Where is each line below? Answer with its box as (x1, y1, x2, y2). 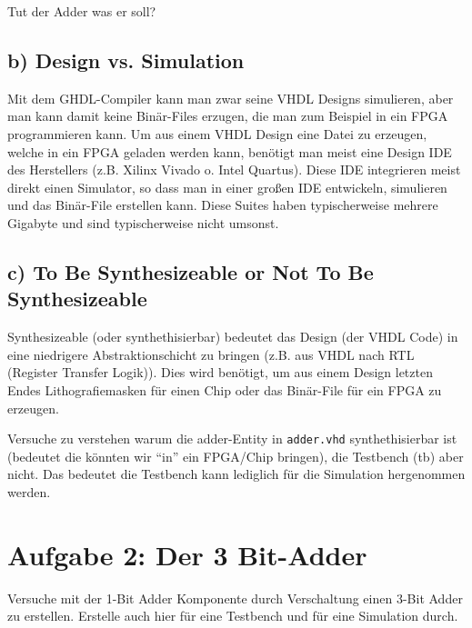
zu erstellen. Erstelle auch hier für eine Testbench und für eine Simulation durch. (7, 606, 458, 625)
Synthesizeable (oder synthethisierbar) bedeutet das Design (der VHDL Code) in (7, 327, 458, 346)
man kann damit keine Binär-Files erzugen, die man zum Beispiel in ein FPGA (7, 106, 448, 125)
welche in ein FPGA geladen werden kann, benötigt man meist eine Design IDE (7, 142, 452, 161)
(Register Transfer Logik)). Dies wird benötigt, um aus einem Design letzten (7, 363, 433, 382)
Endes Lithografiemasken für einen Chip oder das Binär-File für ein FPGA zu (7, 380, 442, 399)
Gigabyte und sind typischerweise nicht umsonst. (7, 213, 279, 232)
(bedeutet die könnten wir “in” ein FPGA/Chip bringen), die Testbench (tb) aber (7, 446, 464, 465)
